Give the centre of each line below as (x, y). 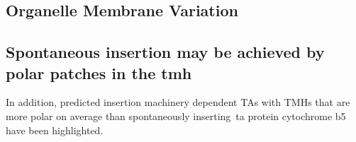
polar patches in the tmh (99, 72)
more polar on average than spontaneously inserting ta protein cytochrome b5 (176, 116)
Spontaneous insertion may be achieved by (165, 52)
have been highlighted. (55, 130)
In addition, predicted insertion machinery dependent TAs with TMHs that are (178, 102)
